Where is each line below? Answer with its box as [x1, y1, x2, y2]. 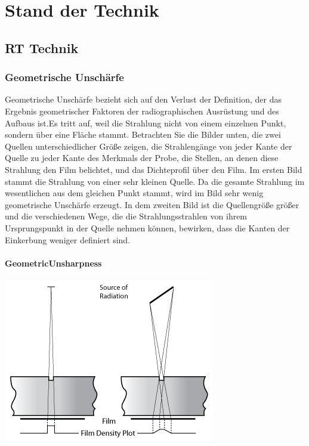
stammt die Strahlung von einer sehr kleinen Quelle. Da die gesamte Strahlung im [5, 175, 305, 187]
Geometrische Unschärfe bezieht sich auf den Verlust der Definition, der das [5, 93, 282, 106]
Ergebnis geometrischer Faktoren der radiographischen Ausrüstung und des [5, 104, 279, 117]
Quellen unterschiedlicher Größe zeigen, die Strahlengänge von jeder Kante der [5, 140, 292, 152]
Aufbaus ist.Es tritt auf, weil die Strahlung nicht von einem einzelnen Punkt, [5, 116, 286, 129]
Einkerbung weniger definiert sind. [5, 233, 131, 246]
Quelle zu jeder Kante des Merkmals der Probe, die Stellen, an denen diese [5, 151, 279, 164]
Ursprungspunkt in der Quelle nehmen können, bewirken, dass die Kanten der [5, 221, 290, 234]
